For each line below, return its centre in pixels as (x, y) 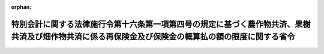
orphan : (21, 7)
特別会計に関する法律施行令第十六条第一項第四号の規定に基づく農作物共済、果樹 (161, 24)
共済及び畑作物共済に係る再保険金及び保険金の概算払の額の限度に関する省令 (153, 37)
